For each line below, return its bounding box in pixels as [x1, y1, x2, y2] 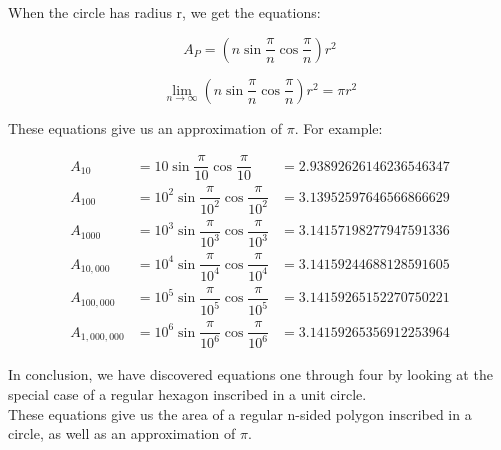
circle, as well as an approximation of [8, 423, 236, 444]
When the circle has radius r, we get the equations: [8, 2, 321, 22]
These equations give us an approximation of [8, 117, 283, 138]
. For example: [294, 117, 383, 138]
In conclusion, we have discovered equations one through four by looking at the [8, 364, 493, 385]
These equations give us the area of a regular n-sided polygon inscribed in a [8, 403, 472, 424]
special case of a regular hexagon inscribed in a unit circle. [8, 384, 367, 405]
